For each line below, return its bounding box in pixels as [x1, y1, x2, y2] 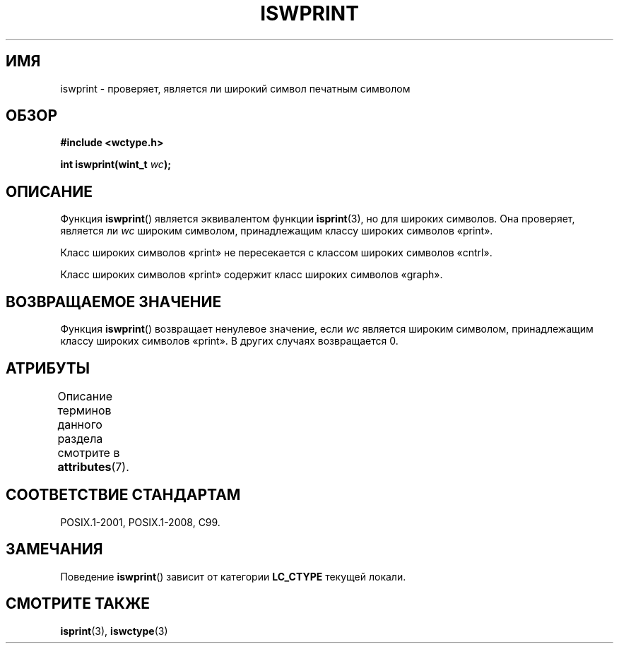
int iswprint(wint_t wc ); [60, 158, 171, 171]
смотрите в [57, 445, 120, 460]
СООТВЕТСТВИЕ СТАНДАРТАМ [6, 486, 241, 504]
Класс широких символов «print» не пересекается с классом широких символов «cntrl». [60, 246, 493, 259]
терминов [57, 403, 112, 417]
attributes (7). [57, 459, 129, 474]
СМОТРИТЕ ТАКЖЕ [6, 595, 151, 613]
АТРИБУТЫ [6, 359, 90, 377]
